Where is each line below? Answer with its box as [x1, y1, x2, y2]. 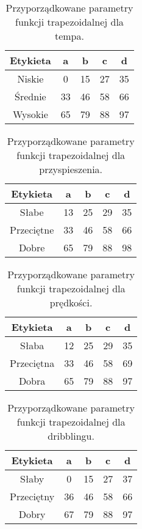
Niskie [17, 72, 44, 86]
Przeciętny [10, 489, 55, 503]
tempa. [54, 29, 84, 43]
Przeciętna [10, 356, 55, 370]
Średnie [15, 89, 46, 103]
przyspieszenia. [39, 162, 103, 176]
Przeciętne [10, 223, 54, 237]
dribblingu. [48, 429, 94, 443]
